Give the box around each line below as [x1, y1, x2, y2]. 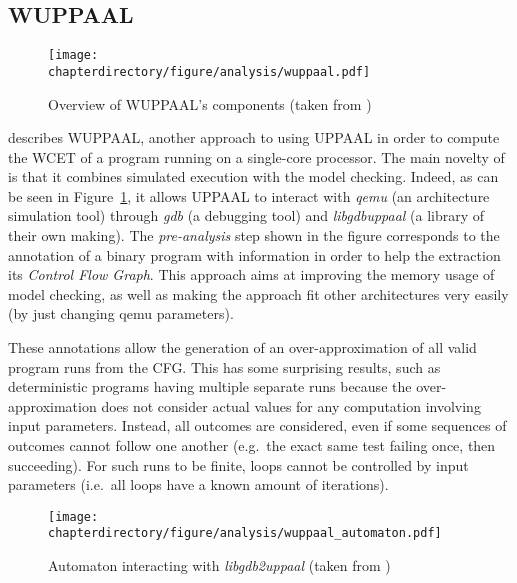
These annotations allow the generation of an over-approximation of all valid [8, 337, 477, 358]
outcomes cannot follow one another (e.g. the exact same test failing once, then [8, 435, 496, 456]
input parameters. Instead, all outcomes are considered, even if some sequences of [8, 415, 507, 436]
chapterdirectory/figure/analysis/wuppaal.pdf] [48, 64, 371, 79]
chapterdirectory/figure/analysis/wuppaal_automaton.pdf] [48, 526, 442, 541]
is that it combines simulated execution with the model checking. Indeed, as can [8, 166, 499, 187]
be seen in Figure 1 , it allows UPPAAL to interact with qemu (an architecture [8, 185, 490, 206]
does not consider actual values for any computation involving [101, 395, 481, 416]
